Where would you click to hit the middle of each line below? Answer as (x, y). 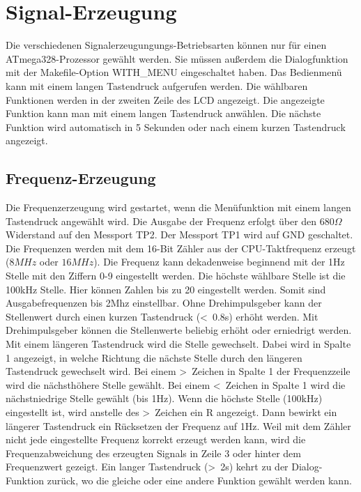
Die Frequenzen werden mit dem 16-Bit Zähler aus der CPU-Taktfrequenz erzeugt (181, 248)
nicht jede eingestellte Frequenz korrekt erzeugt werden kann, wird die (156, 439)
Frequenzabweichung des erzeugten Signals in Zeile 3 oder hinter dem (153, 453)
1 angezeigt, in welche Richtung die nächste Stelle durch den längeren (154, 357)
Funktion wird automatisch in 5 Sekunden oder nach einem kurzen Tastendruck (176, 126)
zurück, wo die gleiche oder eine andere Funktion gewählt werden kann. (199, 480)
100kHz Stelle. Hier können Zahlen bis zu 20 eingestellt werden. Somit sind (166, 289)
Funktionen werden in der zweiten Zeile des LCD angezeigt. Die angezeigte (165, 99)
